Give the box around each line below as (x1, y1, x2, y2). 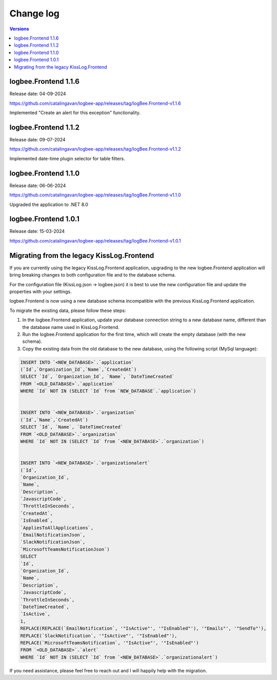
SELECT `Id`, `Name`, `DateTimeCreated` (20, 424, 123, 430)
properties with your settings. (9, 288, 72, 295)
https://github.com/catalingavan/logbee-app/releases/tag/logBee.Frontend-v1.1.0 (9, 192, 182, 198)
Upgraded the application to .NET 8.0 (9, 201, 88, 208)
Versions (9, 26, 29, 32)
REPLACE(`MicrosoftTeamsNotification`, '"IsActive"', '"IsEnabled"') (20, 640, 199, 646)
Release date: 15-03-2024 (9, 228, 65, 234)
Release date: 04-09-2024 (9, 90, 66, 97)
